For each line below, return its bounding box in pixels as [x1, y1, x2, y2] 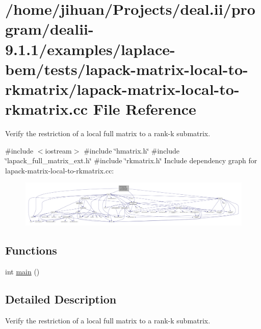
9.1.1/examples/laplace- [5, 38, 175, 59]
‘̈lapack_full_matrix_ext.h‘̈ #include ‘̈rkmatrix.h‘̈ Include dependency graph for [5, 155, 257, 166]
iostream [45, 145, 72, 156]
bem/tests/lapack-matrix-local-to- [5, 58, 248, 79]
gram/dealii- [5, 18, 94, 39]
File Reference [93, 98, 196, 119]
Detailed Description [5, 291, 117, 307]
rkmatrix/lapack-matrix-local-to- [5, 78, 240, 99]
